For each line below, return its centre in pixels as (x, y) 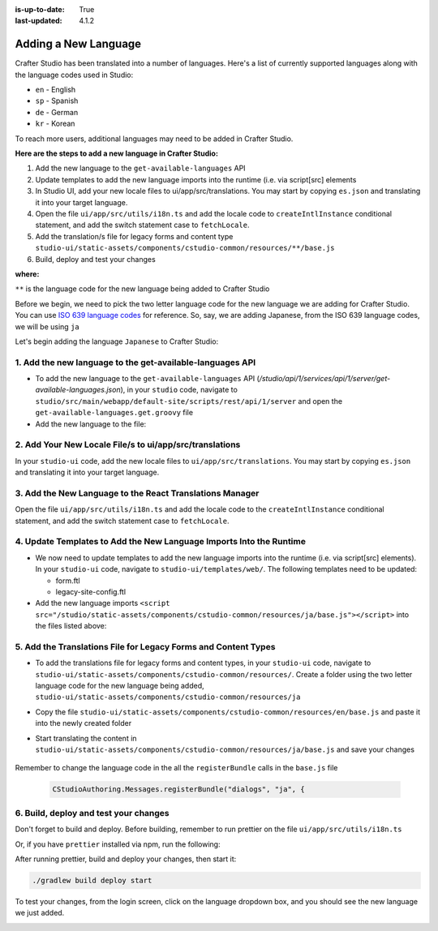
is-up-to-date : (40, 9)
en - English (56, 90)
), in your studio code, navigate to (179, 390)
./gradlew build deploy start (92, 880)
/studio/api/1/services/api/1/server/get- (325, 379)
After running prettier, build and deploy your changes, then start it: (126, 859)
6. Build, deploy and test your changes (92, 813)
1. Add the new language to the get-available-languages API (135, 363)
